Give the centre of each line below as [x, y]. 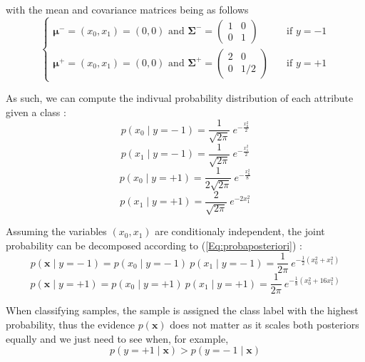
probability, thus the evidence [70, 325]
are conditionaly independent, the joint [240, 231]
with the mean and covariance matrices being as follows [127, 9]
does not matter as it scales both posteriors [264, 325]
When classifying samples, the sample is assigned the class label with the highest [182, 310]
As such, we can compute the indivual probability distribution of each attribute [180, 98]
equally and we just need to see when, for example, [117, 338]
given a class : [36, 112]
